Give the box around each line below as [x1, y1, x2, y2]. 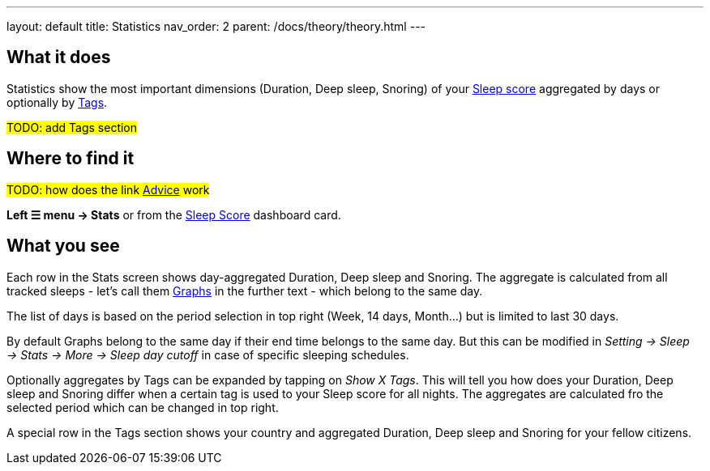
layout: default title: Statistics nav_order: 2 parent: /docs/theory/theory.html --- [6, 19, 426, 33]
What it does [6, 47, 111, 68]
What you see [6, 235, 120, 257]
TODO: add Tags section [6, 120, 138, 134]
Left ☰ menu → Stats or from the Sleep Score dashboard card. [6, 207, 341, 222]
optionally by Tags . [6, 95, 108, 109]
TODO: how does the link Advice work [6, 182, 210, 197]
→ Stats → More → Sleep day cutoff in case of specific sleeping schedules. [6, 347, 409, 362]
